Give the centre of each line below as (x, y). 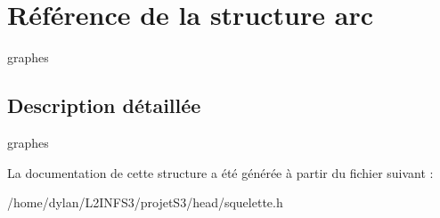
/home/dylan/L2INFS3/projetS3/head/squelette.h (145, 202)
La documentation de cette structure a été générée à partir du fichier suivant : (220, 172)
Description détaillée (104, 105)
